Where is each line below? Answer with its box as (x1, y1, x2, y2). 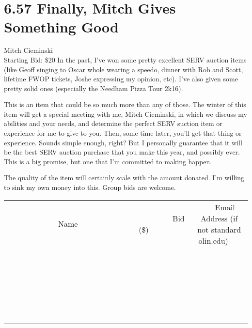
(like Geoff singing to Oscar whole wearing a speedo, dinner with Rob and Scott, (4, 64, 243, 74)
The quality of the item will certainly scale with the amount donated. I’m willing (4, 172, 244, 183)
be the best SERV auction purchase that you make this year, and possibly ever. (4, 147, 240, 157)
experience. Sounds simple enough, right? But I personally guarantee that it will (4, 137, 242, 147)
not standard (197, 223, 241, 235)
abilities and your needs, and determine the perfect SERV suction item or (4, 118, 222, 128)
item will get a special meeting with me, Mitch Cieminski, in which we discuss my (4, 109, 247, 119)
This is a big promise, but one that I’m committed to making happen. (4, 156, 212, 166)
